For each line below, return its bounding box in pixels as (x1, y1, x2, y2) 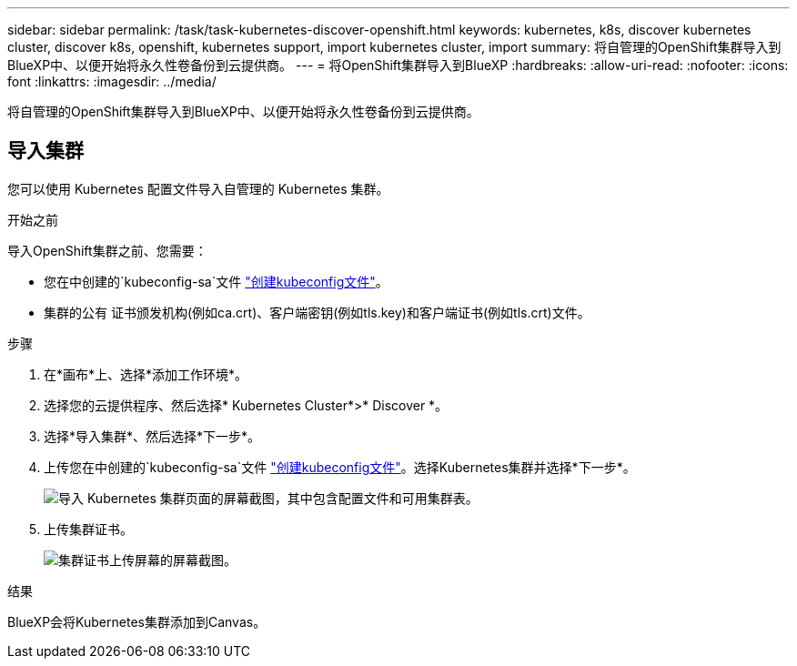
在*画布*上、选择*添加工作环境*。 (44, 366, 248, 382)
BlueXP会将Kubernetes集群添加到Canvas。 (7, 613, 267, 630)
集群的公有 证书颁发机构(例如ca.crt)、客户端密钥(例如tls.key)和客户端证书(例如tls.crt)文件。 (44, 304, 590, 320)
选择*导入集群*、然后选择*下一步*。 (44, 428, 261, 444)
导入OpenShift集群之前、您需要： (7, 242, 207, 258)
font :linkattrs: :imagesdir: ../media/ (7, 74, 217, 89)
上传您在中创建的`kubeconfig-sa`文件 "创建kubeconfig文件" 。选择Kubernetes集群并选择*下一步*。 (44, 459, 636, 475)
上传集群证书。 (44, 520, 133, 537)
